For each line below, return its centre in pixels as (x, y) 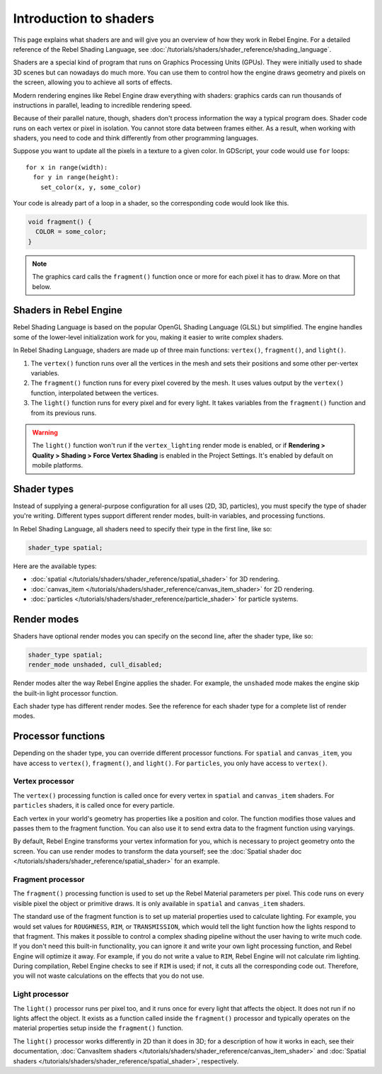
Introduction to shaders (84, 18)
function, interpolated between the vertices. (95, 392)
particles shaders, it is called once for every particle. (94, 806)
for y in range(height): (76, 177)
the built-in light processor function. (65, 693)
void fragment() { (60, 222)
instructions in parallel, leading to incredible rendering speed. (103, 105)
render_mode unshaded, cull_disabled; (95, 665)
